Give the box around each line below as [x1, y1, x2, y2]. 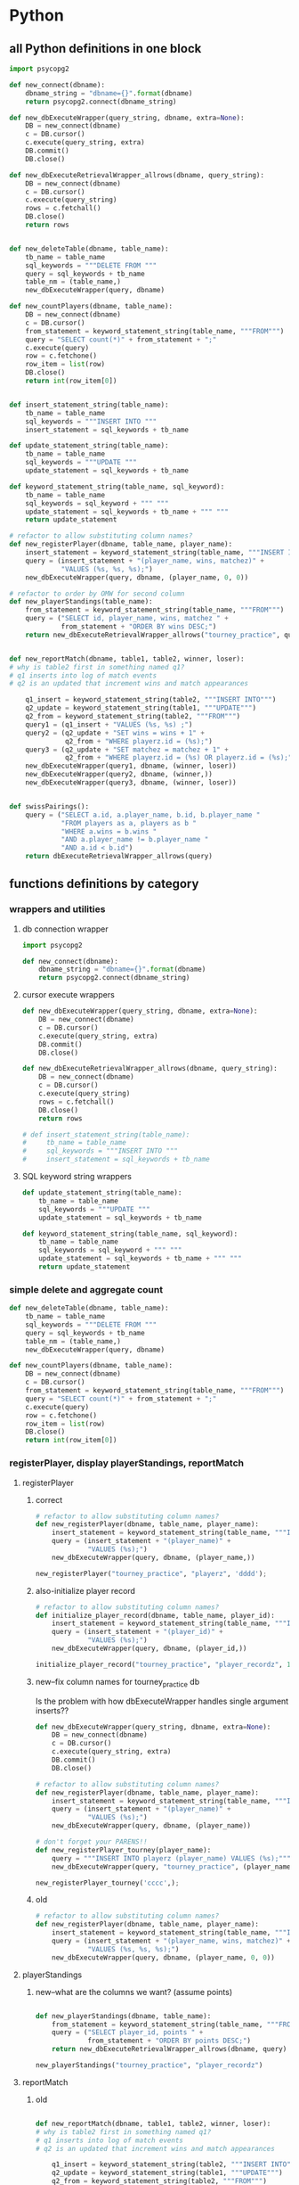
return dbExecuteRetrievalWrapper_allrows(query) [25, 852, 214, 861]
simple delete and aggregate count [9, 1283, 163, 1295]
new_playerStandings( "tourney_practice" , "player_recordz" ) [35, 2061, 263, 2070]
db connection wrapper [21, 924, 109, 934]
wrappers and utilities [9, 903, 106, 916]
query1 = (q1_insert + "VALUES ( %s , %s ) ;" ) [25, 719, 193, 729]
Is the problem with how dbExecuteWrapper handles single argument [35, 1696, 289, 1706]
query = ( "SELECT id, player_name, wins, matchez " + [25, 614, 229, 623]
